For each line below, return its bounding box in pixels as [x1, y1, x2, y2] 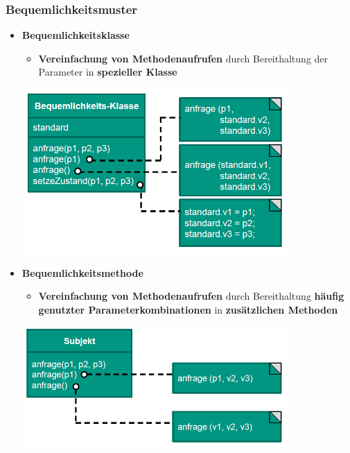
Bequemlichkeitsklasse [21, 28, 130, 42]
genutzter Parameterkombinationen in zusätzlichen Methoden [38, 302, 338, 316]
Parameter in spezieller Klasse [38, 65, 177, 79]
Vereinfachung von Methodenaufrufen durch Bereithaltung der [38, 51, 329, 65]
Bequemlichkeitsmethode [21, 265, 143, 280]
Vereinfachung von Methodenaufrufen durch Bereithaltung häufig [38, 289, 344, 303]
